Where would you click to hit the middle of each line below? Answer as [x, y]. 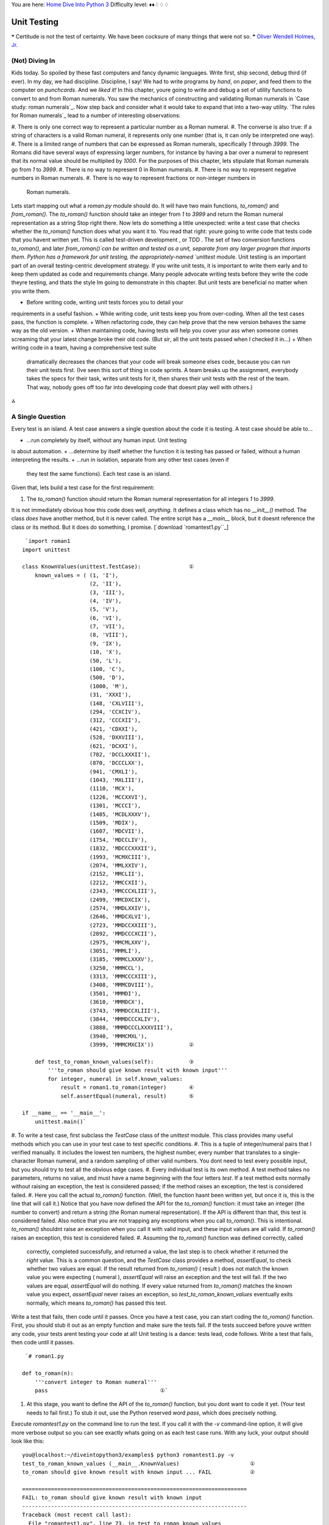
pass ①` [101, 1390]
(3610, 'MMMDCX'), [117, 1002]
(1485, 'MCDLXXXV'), [120, 814]
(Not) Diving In [33, 61]
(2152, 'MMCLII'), [117, 874]
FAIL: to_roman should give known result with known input [112, 1498]
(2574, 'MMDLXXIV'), [120, 908]
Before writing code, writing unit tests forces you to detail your [105, 303]
